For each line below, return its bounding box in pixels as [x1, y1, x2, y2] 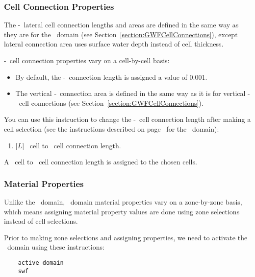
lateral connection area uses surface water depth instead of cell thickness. [4, 39, 224, 49]
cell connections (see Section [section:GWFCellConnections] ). [19, 97, 204, 108]
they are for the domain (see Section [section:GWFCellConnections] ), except [4, 29, 238, 39]
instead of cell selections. [4, 216, 78, 226]
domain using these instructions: [7, 242, 104, 252]
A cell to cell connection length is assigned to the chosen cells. [4, 157, 197, 167]
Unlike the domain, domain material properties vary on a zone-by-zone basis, [4, 196, 242, 207]
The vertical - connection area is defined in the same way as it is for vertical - [15, 88, 250, 98]
